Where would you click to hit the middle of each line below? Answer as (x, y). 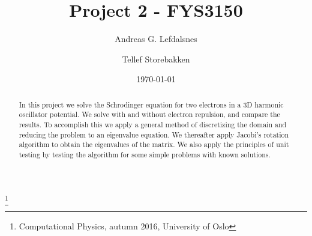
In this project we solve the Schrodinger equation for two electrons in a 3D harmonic (151, 104)
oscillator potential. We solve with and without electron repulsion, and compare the (149, 114)
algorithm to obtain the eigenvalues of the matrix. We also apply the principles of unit (154, 144)
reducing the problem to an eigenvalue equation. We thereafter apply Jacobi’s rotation (154, 134)
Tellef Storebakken (156, 59)
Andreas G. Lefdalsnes (156, 39)
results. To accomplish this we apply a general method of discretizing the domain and (153, 125)
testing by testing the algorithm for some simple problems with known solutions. (145, 154)
